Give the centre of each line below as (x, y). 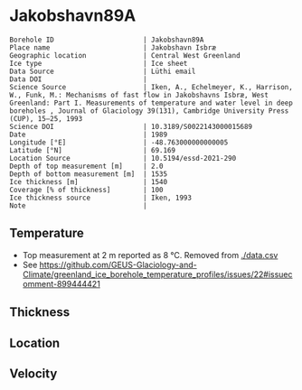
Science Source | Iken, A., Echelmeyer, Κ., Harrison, (151, 87)
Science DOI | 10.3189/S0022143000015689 (131, 126)
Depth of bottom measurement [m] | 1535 (89, 174)
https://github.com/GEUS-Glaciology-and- (118, 265)
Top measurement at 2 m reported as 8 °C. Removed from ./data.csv (150, 255)
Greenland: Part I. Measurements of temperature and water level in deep (151, 103)
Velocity (33, 373)
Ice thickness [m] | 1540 (89, 181)
